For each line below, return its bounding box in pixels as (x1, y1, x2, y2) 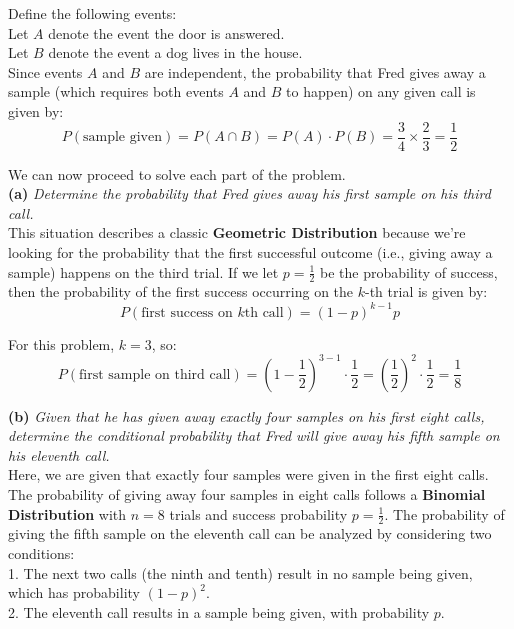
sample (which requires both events (8, 81, 224, 102)
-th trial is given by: (365, 281, 488, 302)
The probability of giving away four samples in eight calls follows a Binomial (8, 483, 486, 504)
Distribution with (8, 503, 127, 524)
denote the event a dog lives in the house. (48, 42, 303, 63)
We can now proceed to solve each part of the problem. (8, 163, 346, 184)
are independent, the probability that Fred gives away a (144, 61, 486, 82)
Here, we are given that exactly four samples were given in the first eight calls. (8, 464, 489, 485)
